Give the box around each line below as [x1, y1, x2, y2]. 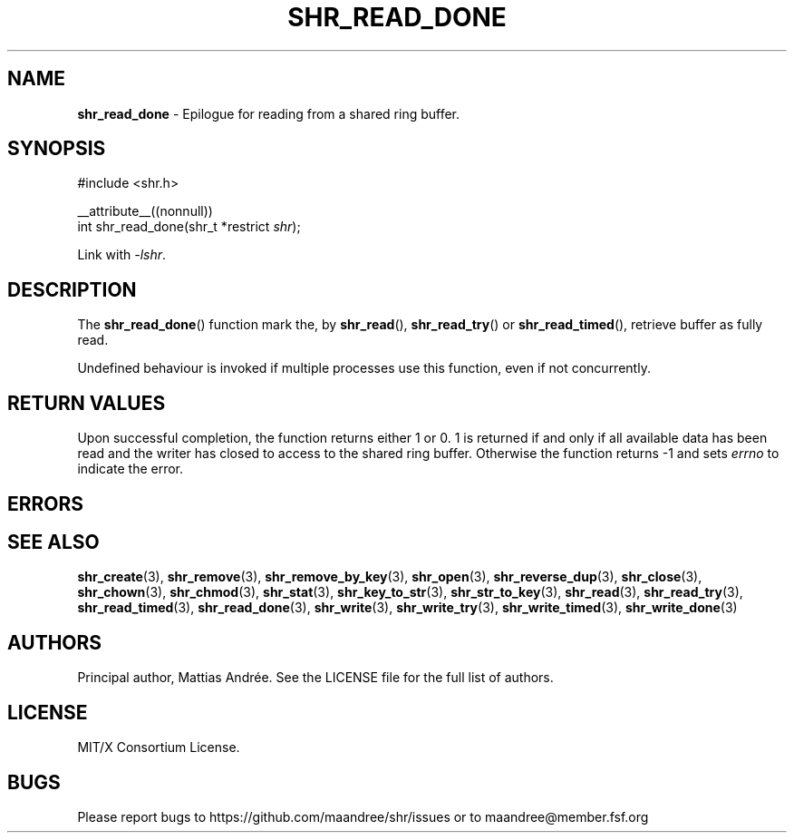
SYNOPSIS [7, 137, 106, 161]
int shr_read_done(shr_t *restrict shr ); [77, 219, 301, 235]
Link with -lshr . [77, 247, 167, 263]
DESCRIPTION [7, 278, 137, 301]
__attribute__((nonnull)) [77, 203, 213, 220]
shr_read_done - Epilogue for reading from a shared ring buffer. [77, 105, 460, 122]
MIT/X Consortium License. [77, 739, 240, 756]
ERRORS [7, 492, 84, 515]
